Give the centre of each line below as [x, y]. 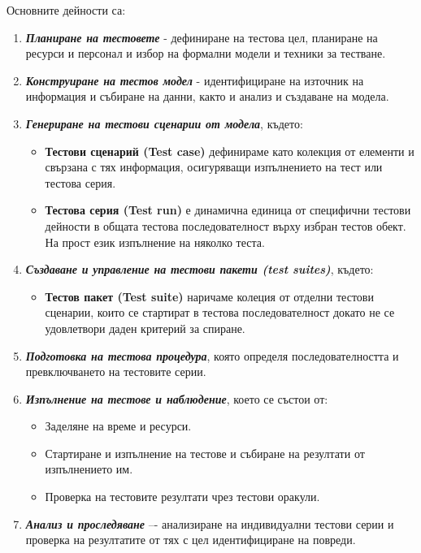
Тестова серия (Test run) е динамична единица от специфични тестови [228, 210]
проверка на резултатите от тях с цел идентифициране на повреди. [191, 540]
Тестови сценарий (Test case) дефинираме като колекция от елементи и [230, 151]
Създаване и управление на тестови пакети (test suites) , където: [200, 269]
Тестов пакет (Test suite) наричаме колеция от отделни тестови [209, 296]
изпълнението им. [89, 469]
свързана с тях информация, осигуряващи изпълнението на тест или [214, 167]
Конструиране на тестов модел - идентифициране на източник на [195, 80]
